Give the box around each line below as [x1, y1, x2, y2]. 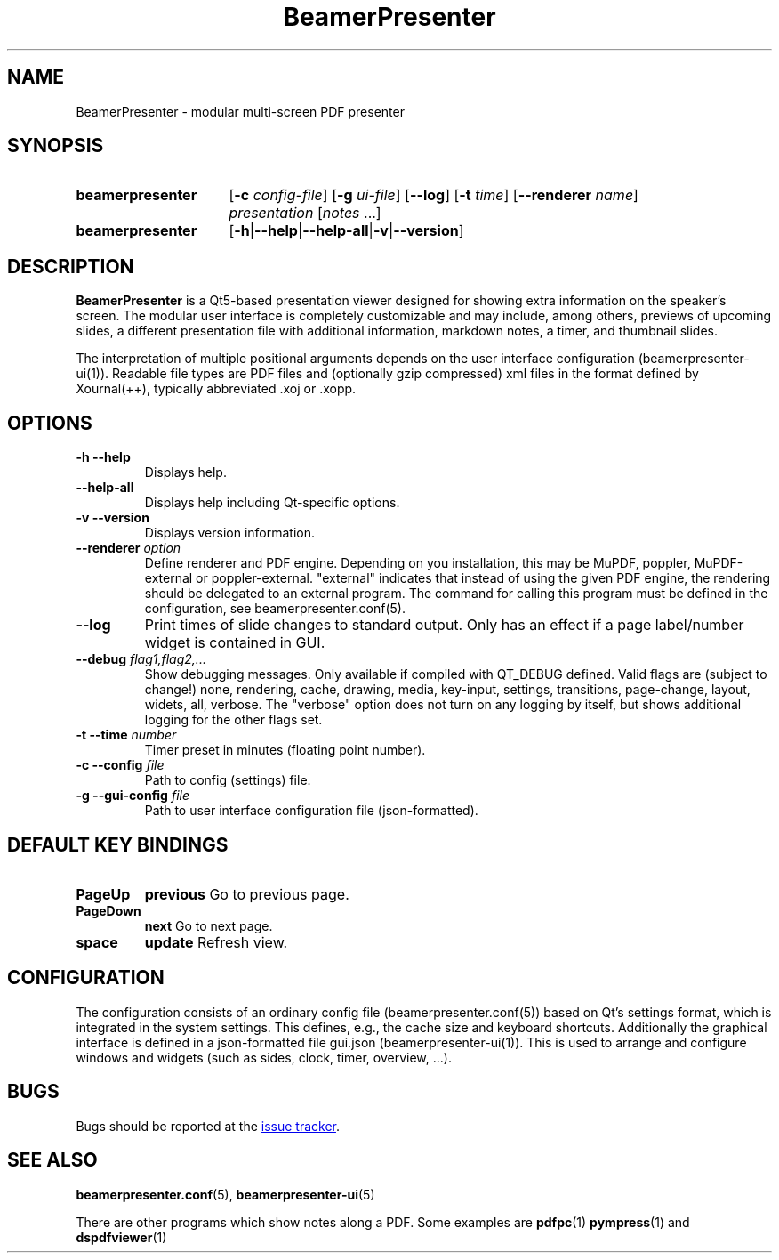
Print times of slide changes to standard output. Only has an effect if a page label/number [144, 616, 744, 634]
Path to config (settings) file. [144, 772, 311, 788]
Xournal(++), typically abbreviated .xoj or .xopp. [76, 381, 357, 397]
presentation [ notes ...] [229, 204, 381, 222]
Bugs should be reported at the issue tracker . [76, 1118, 340, 1134]
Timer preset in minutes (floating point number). [144, 742, 426, 758]
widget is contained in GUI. [144, 634, 325, 652]
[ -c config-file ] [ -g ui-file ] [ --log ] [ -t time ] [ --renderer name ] [229, 186, 638, 205]
